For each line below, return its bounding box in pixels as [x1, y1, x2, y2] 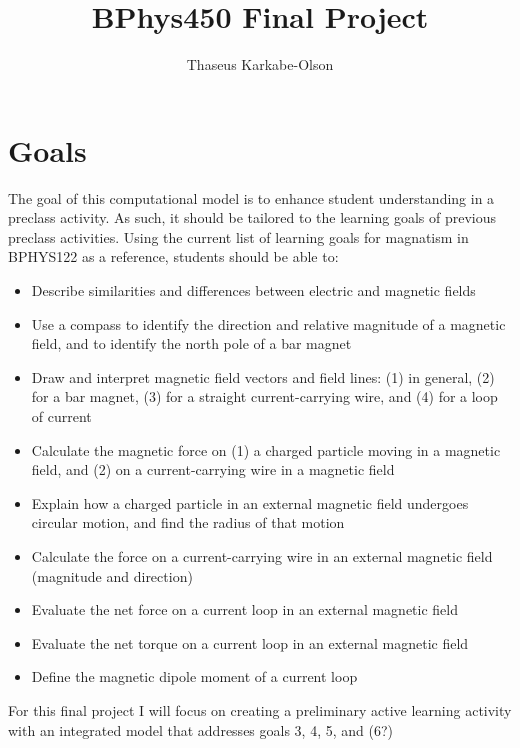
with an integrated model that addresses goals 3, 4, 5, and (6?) [8, 719, 393, 740]
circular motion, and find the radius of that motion [31, 512, 345, 533]
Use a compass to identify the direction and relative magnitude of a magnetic [31, 313, 506, 334]
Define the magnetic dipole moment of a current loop [31, 666, 358, 687]
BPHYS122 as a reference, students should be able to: [8, 246, 339, 267]
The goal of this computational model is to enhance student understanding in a [8, 187, 495, 208]
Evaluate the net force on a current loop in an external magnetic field [31, 599, 458, 620]
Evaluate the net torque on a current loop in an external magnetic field [31, 632, 469, 653]
